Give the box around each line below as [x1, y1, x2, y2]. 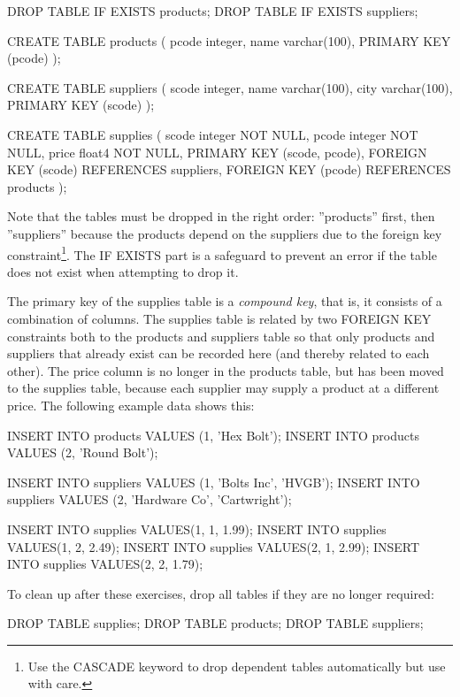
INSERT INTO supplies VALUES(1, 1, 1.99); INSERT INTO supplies [7, 519, 387, 538]
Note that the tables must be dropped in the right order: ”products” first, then [7, 207, 435, 226]
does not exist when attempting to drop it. [7, 262, 239, 280]
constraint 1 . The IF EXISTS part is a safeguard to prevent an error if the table [7, 242, 437, 264]
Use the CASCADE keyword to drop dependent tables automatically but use [27, 656, 446, 675]
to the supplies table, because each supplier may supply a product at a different [7, 379, 440, 397]
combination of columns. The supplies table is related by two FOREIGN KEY [7, 309, 432, 327]
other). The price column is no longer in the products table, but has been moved [7, 361, 444, 379]
